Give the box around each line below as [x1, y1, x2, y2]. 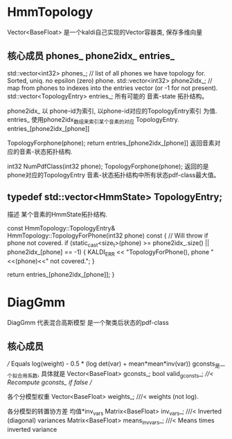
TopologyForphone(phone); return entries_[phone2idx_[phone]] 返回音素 [7, 138, 215, 147]
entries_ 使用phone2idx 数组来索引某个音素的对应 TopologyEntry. [7, 115, 179, 125]
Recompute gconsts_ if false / [7, 378, 92, 386]
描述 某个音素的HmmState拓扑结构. [7, 210, 107, 219]
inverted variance [7, 425, 57, 433]
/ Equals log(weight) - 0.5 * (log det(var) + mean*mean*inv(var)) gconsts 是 [7, 359, 220, 369]
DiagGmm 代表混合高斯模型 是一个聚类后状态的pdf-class [7, 318, 170, 326]
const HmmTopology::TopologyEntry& [7, 224, 116, 233]
